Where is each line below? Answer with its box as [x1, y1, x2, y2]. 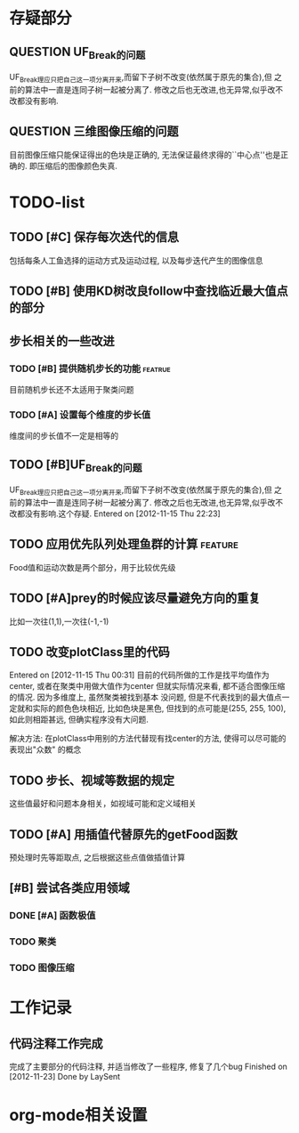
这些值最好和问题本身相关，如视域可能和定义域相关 [9, 798, 197, 809]
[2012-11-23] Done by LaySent [9, 1072, 121, 1082]
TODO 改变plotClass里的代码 [9, 644, 171, 660]
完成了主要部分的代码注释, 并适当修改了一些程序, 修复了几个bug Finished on [9, 1061, 287, 1072]
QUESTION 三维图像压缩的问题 [9, 124, 180, 139]
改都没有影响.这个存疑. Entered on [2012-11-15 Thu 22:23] [9, 508, 221, 519]
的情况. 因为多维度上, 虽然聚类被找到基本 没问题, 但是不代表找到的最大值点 [9, 692, 282, 703]
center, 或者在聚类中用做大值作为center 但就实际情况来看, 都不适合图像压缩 [9, 681, 286, 692]
